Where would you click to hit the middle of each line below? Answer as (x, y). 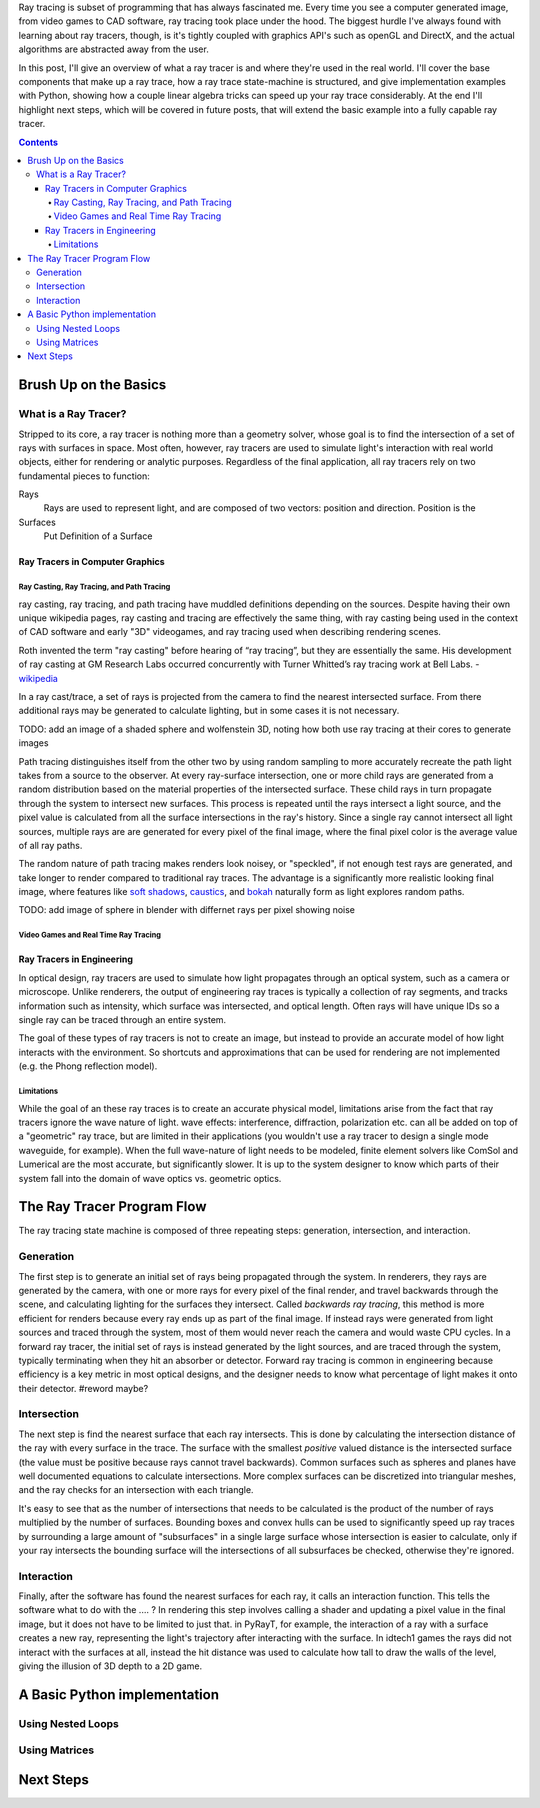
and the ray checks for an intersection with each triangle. (136, 1490)
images (33, 743)
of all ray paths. (50, 845)
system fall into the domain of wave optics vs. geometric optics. (150, 1178)
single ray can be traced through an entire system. (122, 1019)
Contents (38, 142)
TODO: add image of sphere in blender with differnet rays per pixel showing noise (186, 910)
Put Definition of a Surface (98, 536)
